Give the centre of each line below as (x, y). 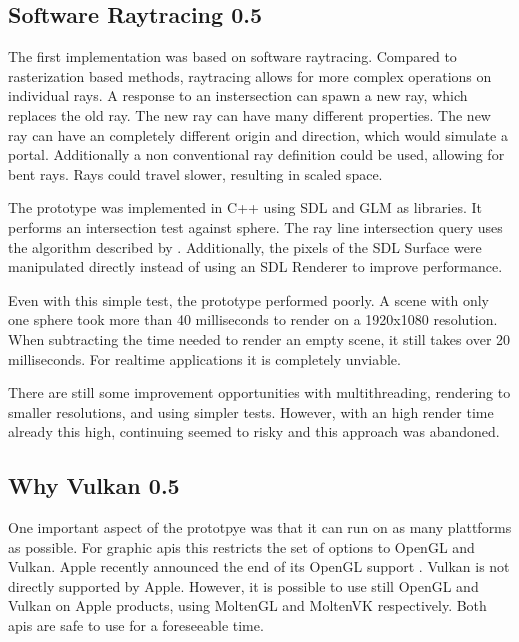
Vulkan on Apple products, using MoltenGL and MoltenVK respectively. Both (247, 605)
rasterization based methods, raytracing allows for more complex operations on (250, 75)
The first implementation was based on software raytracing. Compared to (232, 56)
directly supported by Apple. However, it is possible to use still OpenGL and (243, 585)
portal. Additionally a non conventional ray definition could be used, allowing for (256, 154)
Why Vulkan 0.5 (94, 485)
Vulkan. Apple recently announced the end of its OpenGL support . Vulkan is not (259, 566)
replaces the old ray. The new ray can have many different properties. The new (249, 114)
